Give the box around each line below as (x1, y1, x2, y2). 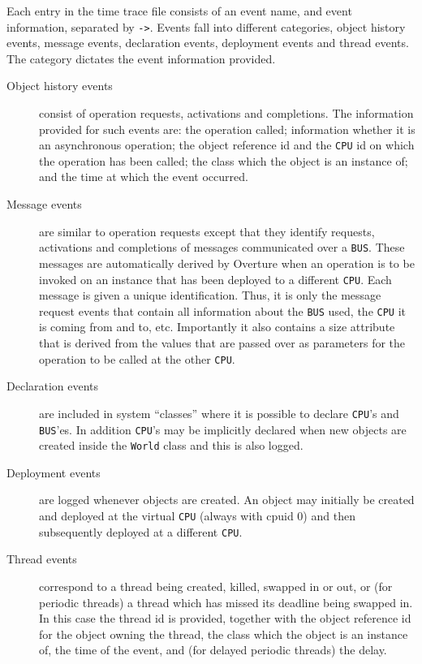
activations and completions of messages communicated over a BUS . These (39, 239, 405, 256)
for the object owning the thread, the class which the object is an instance (39, 625, 408, 642)
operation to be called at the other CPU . (39, 350, 235, 367)
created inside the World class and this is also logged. (39, 437, 304, 454)
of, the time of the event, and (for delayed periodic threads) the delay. (39, 641, 387, 658)
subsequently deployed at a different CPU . (39, 523, 243, 540)
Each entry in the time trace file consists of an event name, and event (6, 2, 352, 19)
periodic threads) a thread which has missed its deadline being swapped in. (39, 593, 413, 610)
